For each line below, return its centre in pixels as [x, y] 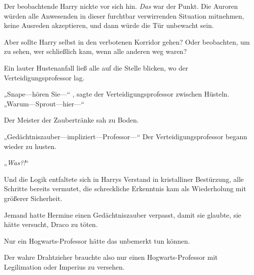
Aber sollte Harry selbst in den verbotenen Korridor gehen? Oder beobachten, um [127, 41]
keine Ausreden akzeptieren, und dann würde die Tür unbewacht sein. [109, 25]
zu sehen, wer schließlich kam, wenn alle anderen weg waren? [95, 51]
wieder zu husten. [30, 146]
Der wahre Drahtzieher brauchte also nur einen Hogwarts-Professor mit [111, 257]
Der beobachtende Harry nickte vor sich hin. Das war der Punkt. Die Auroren [121, 6]
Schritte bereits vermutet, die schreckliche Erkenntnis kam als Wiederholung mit [125, 188]
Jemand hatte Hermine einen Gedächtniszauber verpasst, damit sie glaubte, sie [123, 214]
